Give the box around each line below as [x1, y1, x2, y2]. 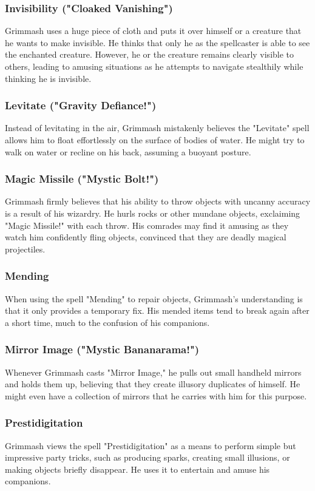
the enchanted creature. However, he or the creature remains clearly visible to [5, 48, 294, 61]
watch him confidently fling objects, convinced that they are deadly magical [5, 231, 286, 243]
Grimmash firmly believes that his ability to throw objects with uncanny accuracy [5, 195, 311, 208]
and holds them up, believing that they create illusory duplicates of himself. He [5, 378, 300, 390]
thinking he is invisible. [5, 72, 92, 84]
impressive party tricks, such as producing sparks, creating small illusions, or [5, 451, 290, 464]
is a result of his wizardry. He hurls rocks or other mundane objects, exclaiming [5, 207, 300, 219]
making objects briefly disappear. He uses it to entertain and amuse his [5, 462, 270, 475]
